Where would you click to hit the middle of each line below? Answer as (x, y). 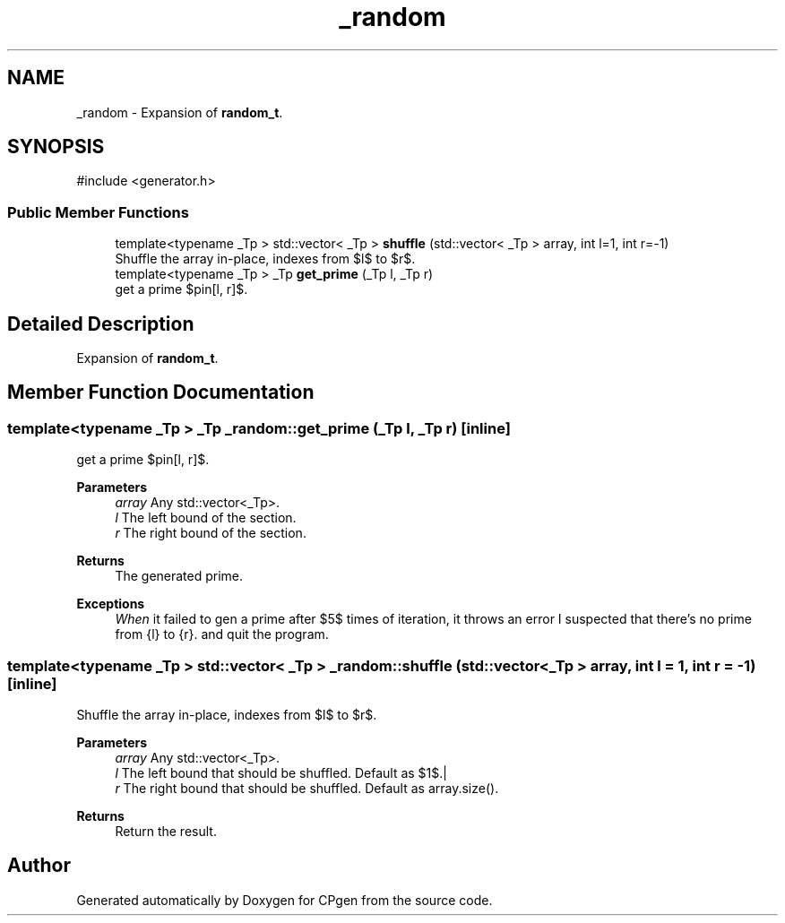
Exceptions (111, 604)
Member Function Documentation (161, 392)
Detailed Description (101, 323)
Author (39, 866)
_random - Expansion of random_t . (180, 112)
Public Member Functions (98, 212)
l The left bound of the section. (206, 518)
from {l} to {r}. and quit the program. (222, 634)
